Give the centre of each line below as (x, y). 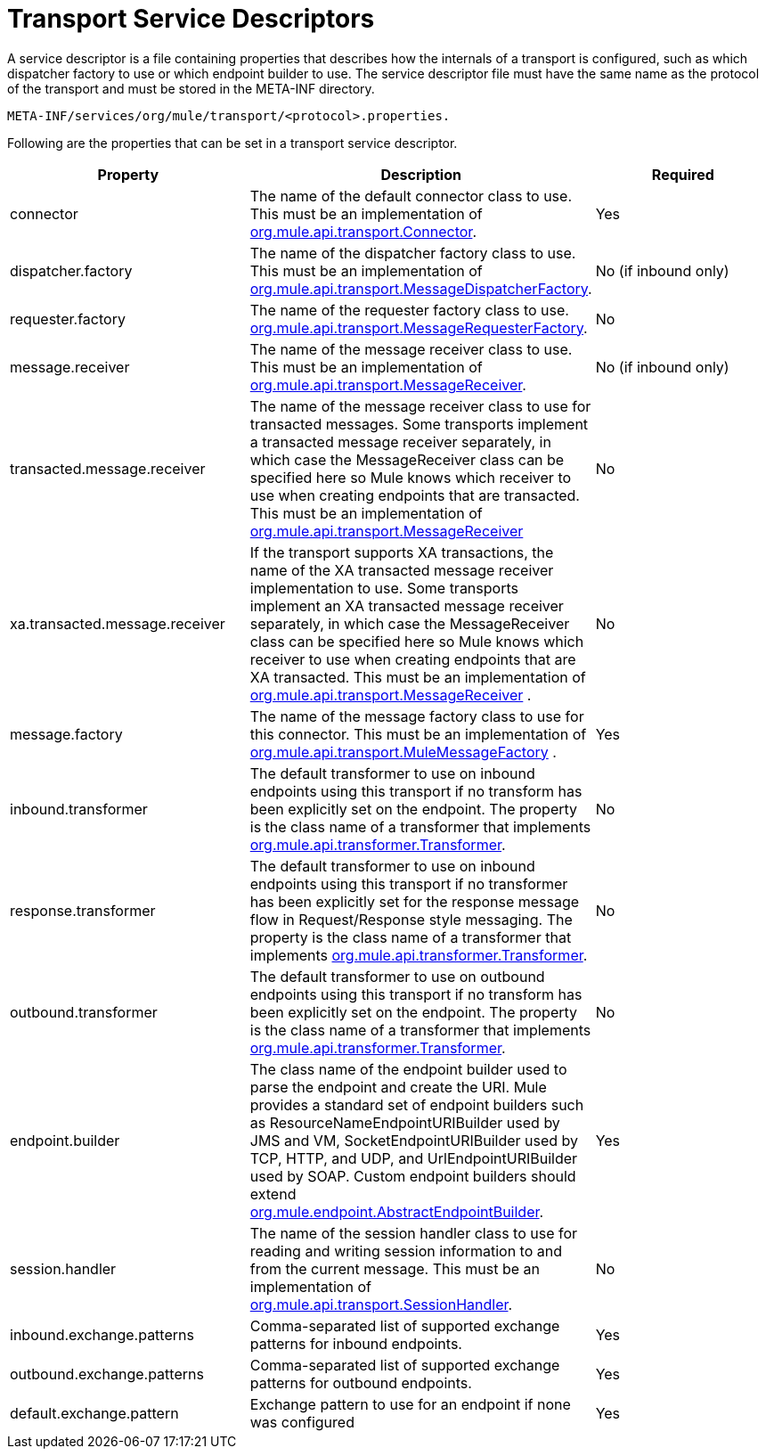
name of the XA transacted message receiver (402, 570)
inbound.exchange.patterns (102, 1334)
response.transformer (83, 910)
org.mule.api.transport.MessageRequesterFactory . (419, 327)
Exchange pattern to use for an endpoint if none (410, 1404)
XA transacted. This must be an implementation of (418, 677)
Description (421, 174)
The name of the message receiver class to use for (420, 406)
